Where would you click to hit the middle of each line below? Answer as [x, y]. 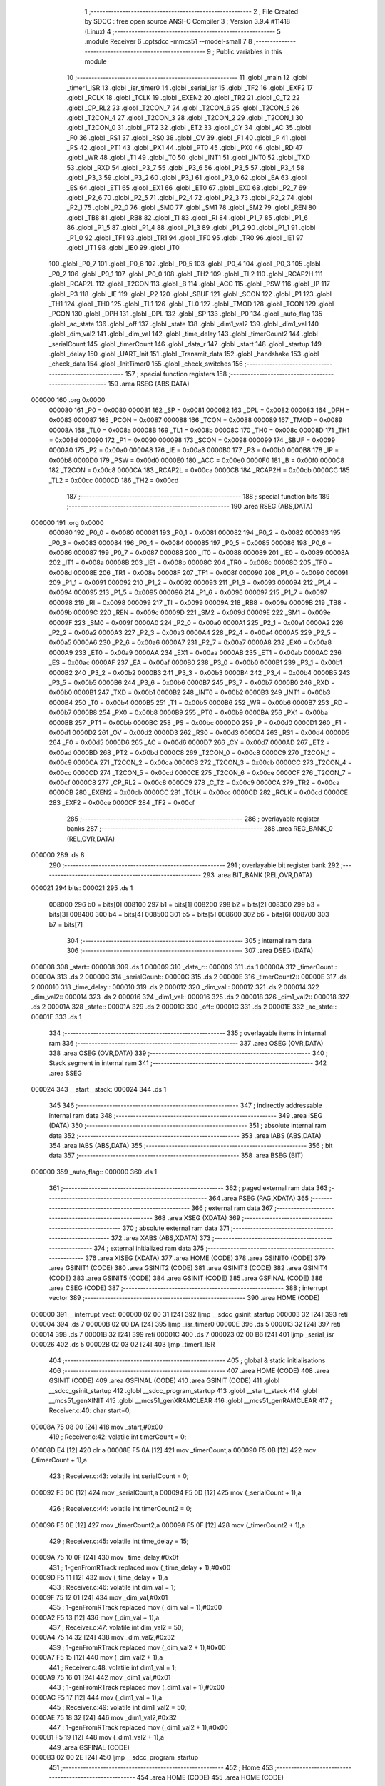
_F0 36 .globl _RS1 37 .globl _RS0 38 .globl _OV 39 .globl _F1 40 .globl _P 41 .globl [186, 138]
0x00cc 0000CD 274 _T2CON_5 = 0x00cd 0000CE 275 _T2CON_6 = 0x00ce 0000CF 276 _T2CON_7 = [200, 772]
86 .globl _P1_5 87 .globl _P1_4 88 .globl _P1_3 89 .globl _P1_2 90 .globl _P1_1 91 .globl [191, 228]
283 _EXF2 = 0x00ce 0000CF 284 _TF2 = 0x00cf [122, 802]
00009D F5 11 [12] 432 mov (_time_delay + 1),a [99, 1577]
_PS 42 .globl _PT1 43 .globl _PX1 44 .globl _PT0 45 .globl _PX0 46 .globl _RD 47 [185, 148]
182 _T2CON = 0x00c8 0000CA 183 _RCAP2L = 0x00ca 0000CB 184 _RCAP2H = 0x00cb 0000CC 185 [199, 470]
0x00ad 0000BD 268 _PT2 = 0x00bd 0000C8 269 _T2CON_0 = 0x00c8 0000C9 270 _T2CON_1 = [192, 752]
